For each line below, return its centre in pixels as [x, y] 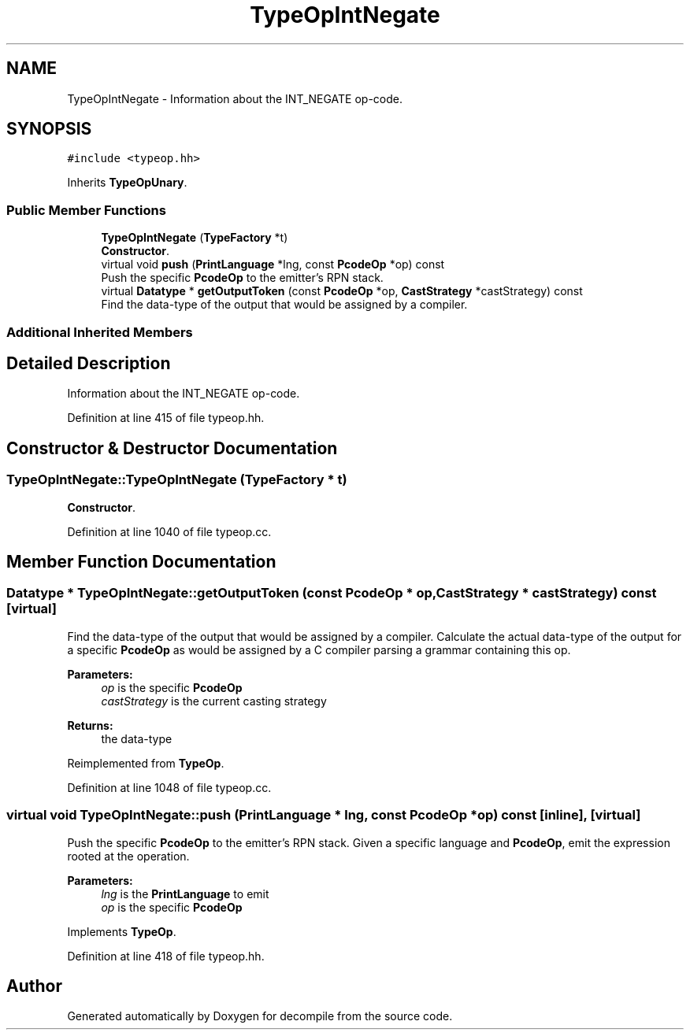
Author [34, 986]
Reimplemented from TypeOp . [146, 763]
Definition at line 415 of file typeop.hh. [166, 418]
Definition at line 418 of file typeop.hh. [166, 956]
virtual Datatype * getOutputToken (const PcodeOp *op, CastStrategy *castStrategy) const [342, 291]
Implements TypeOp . [122, 931]
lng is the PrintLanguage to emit [185, 894]
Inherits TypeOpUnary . [127, 183]
